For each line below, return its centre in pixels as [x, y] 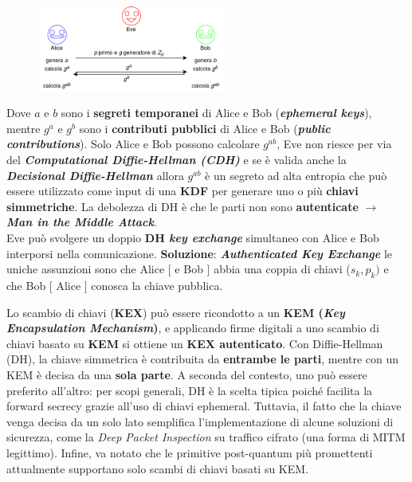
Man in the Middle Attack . [82, 222]
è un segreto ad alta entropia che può [296, 175]
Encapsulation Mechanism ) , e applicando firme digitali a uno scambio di [193, 328]
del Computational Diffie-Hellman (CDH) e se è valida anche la [177, 160]
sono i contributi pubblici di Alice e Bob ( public [205, 128]
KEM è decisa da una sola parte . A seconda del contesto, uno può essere [187, 374]
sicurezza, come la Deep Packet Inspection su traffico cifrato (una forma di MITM [206, 437]
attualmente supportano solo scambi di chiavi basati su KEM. [158, 468]
